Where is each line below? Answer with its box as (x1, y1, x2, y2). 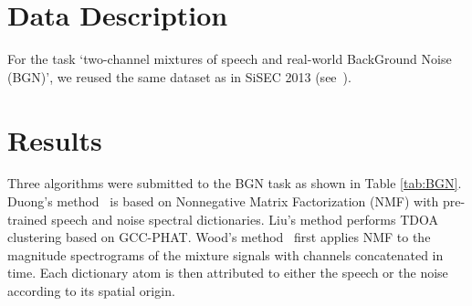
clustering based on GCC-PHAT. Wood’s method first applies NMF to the (7, 227, 431, 247)
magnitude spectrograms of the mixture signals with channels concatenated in (7, 245, 444, 264)
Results (7, 121, 102, 158)
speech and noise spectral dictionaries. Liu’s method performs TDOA (51, 209, 438, 228)
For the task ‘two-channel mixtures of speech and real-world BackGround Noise (7, 49, 452, 69)
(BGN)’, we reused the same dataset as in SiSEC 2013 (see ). (7, 67, 351, 86)
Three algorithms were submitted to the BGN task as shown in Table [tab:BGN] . (7, 174, 462, 193)
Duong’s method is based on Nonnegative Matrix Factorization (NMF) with (7, 192, 439, 211)
